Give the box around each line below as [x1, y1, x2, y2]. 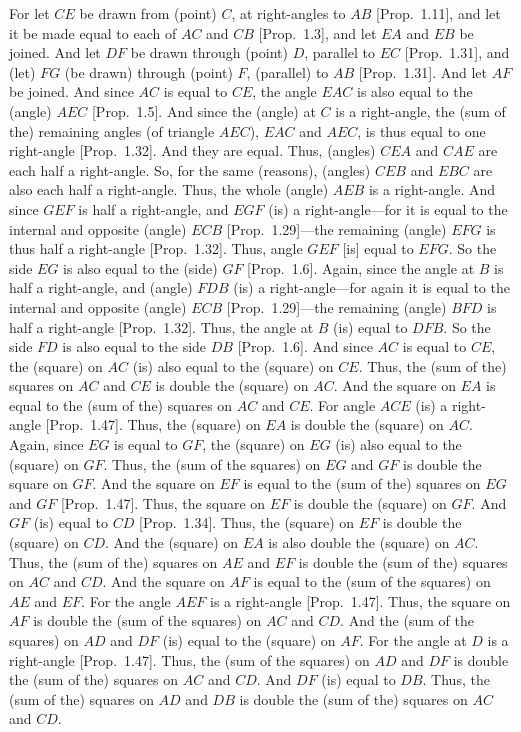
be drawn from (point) [79, 3, 217, 23]
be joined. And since [9, 81, 134, 102]
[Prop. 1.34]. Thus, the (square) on [138, 512, 355, 533]
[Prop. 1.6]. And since [237, 336, 373, 357]
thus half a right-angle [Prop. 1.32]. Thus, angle [9, 238, 303, 259]
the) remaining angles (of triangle [9, 120, 215, 141]
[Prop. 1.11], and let [375, 3, 501, 23]
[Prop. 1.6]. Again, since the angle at [247, 257, 475, 278]
